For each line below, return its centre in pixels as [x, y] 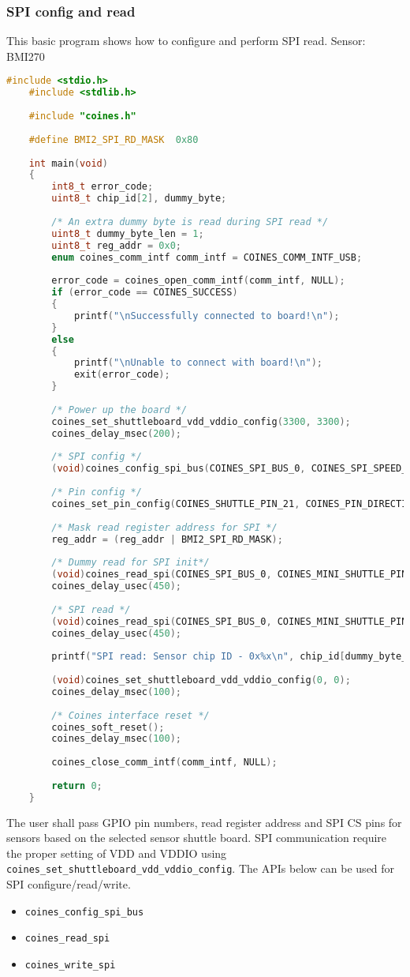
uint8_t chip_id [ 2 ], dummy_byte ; [139, 199]
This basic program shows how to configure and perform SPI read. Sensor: [186, 41]
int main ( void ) [68, 163]
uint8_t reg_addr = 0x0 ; [116, 245]
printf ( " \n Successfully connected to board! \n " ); [207, 316]
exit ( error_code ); [122, 375]
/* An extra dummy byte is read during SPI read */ [190, 222]
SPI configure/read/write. [69, 884]
